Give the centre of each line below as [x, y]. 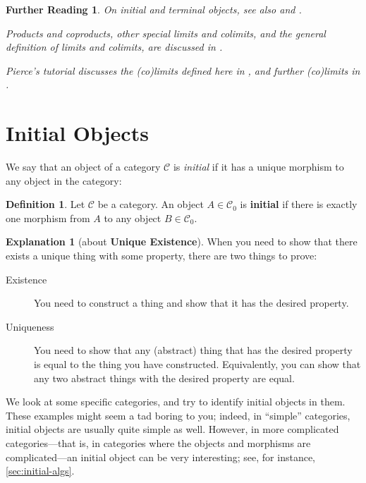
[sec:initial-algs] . [40, 471]
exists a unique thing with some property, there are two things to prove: [161, 256]
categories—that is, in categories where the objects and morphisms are [158, 443]
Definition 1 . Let [45, 204]
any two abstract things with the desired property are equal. [164, 378]
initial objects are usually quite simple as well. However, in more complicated [172, 429]
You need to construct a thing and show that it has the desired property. [191, 303]
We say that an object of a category [83, 167]
